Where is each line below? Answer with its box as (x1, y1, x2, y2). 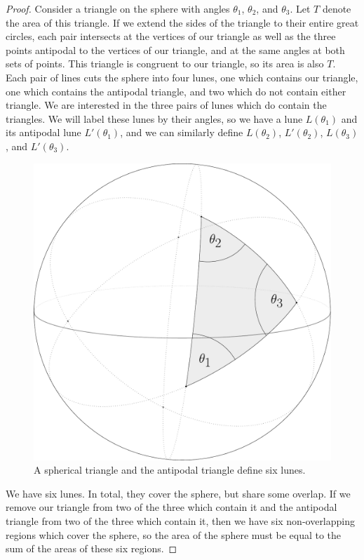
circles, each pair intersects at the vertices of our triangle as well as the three (6, 29, 336, 44)
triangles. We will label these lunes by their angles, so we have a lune (6, 111, 303, 126)
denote (322, 1, 351, 15)
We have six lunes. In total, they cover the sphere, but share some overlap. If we (6, 486, 351, 500)
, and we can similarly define (120, 125, 243, 140)
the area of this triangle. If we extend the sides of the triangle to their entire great (6, 15, 359, 29)
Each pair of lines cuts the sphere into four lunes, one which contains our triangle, (6, 69, 358, 84)
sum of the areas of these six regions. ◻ (6, 541, 177, 556)
